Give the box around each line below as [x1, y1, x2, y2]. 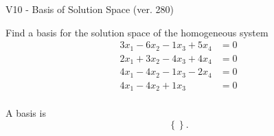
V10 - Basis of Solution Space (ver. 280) [5, 2, 174, 16]
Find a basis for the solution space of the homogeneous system [5, 25, 269, 39]
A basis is [5, 106, 46, 120]
